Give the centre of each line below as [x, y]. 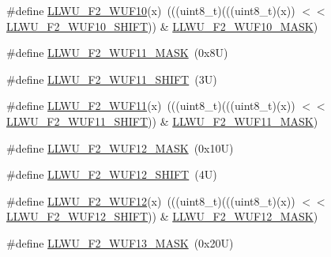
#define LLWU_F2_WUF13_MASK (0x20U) [120, 242]
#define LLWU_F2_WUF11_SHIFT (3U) [112, 79]
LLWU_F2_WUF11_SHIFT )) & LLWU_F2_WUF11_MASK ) [162, 121]
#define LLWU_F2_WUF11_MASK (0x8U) [117, 53]
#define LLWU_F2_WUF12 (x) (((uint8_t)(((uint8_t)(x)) [151, 200]
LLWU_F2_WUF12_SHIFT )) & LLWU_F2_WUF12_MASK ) [162, 216]
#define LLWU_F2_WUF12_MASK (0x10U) [120, 147]
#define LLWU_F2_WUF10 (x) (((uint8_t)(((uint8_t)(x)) [151, 10]
